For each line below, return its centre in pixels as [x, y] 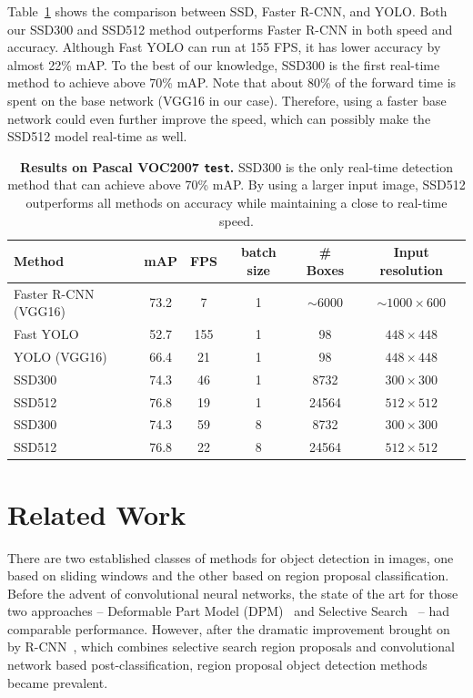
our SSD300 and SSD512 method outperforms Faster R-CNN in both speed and [230, 29]
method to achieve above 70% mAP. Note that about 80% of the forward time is [232, 82]
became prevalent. [58, 682]
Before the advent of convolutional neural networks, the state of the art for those [233, 593]
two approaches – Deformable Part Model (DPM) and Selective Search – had [228, 611]
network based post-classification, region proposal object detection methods [217, 665]
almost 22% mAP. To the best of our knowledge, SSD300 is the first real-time [224, 64]
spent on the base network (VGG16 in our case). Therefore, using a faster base [227, 100]
